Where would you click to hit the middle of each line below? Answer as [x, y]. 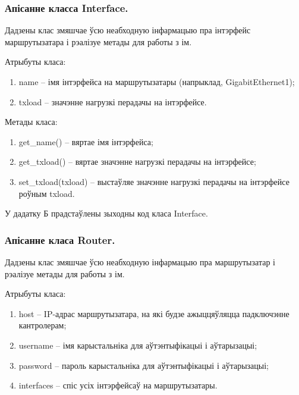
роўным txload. [47, 193]
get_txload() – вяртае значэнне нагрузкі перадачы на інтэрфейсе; [137, 162]
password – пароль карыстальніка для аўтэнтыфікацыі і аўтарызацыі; [144, 365]
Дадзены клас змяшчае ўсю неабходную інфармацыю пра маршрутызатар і [140, 261]
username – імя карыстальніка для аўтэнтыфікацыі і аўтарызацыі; [138, 345]
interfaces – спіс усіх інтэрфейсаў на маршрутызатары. [118, 385]
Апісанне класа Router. [60, 239]
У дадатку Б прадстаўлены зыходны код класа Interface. [106, 213]
